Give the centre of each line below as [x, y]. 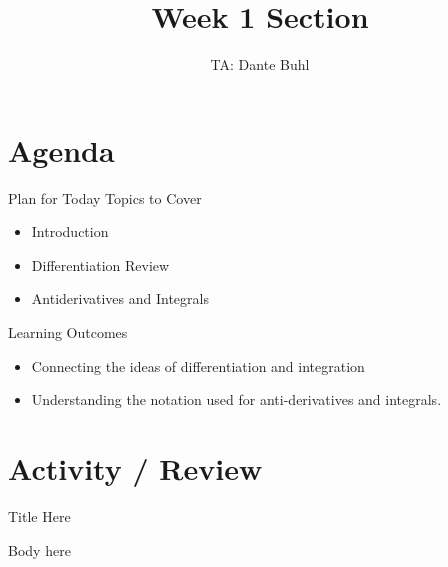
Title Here [39, 515]
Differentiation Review [100, 264]
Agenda [61, 149]
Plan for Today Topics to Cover [105, 197]
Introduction [70, 231]
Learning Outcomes [68, 332]
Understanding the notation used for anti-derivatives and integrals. [236, 399]
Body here [39, 549]
